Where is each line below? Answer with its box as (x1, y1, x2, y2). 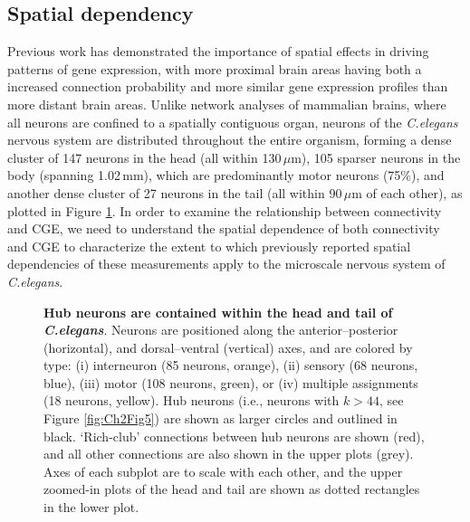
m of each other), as (351, 183, 463, 202)
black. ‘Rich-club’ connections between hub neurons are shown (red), (43, 426, 425, 445)
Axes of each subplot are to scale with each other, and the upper (43, 461, 403, 480)
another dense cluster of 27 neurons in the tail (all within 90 (7, 183, 342, 202)
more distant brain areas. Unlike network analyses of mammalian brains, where (7, 94, 446, 113)
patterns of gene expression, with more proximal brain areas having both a (7, 59, 422, 78)
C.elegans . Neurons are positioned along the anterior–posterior (43, 320, 398, 339)
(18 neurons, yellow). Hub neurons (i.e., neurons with (43, 391, 340, 410)
